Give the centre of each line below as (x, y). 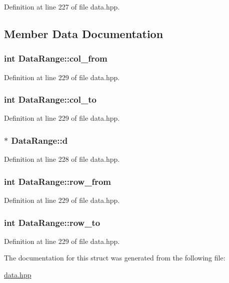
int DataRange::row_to (52, 222)
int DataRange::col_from (56, 58)
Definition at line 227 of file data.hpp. (62, 7)
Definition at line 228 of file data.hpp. (62, 159)
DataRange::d (39, 140)
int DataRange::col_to (50, 99)
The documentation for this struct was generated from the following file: (115, 258)
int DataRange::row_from (57, 181)
